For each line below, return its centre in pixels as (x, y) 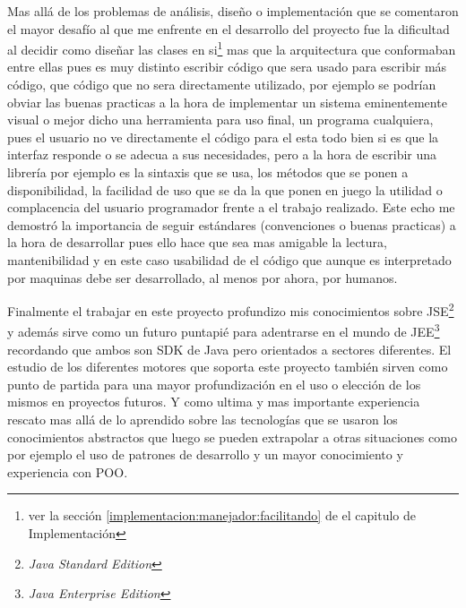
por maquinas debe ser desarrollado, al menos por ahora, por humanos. (203, 277)
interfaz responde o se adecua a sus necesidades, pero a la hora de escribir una (222, 154)
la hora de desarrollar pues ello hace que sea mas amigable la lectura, (197, 242)
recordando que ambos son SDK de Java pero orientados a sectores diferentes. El (229, 349)
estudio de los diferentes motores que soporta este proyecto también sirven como (228, 367)
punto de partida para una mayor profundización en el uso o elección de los (214, 384)
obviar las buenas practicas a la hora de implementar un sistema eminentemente (227, 102)
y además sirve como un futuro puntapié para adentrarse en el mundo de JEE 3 (224, 330)
